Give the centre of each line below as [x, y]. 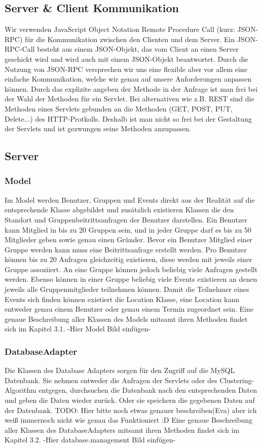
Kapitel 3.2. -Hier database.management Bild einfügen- [90, 440]
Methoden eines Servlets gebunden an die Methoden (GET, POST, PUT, [119, 108]
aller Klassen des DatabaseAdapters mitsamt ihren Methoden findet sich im [122, 430]
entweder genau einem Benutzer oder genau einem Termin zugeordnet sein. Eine [129, 309]
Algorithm [21, 390]
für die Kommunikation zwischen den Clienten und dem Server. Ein [130, 39]
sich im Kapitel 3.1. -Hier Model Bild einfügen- [78, 329]
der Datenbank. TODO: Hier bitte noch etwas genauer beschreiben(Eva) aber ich [131, 410]
